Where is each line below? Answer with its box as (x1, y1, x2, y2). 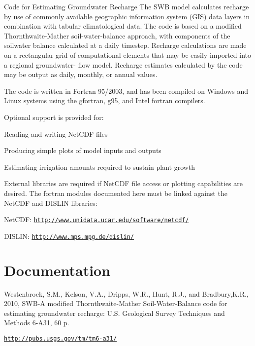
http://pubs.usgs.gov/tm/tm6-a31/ (4, 335, 117, 342)
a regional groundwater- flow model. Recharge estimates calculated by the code (4, 59, 243, 70)
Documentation (4, 260, 111, 280)
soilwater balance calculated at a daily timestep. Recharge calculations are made (4, 40, 247, 50)
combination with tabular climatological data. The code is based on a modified (4, 21, 242, 31)
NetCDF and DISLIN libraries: (4, 197, 97, 208)
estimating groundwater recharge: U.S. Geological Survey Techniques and (4, 308, 225, 318)
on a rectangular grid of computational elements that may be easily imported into (4, 49, 251, 60)
